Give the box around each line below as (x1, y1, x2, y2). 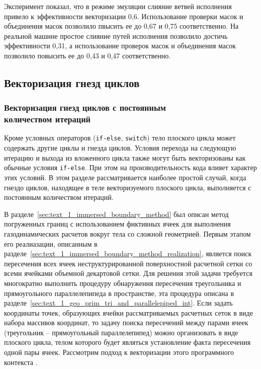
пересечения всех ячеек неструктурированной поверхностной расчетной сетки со (4, 258, 252, 268)
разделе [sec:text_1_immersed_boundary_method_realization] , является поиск (4, 248, 252, 259)
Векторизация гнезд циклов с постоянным (4, 101, 166, 114)
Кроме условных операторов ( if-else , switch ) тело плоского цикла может (4, 132, 236, 143)
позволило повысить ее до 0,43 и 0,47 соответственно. (4, 50, 171, 60)
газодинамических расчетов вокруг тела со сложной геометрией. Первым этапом (4, 228, 251, 239)
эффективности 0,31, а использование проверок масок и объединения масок (4, 40, 236, 51)
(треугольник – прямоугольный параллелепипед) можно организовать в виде (4, 327, 238, 337)
